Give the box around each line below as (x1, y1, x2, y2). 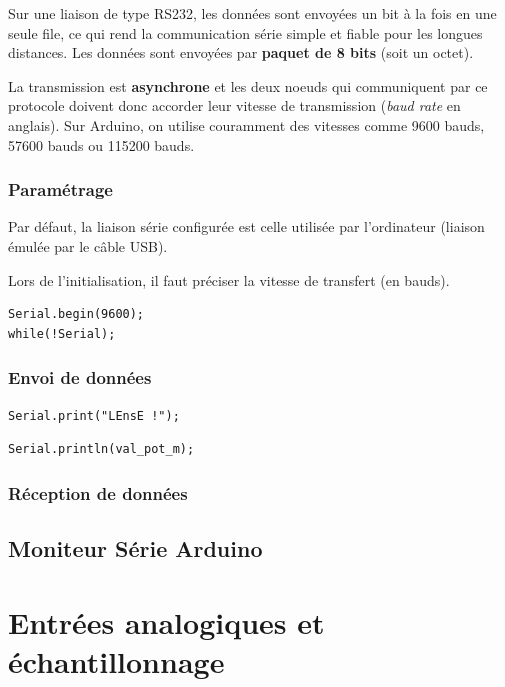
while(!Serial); (8, 326, 116, 341)
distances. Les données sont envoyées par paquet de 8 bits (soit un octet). (8, 42, 474, 63)
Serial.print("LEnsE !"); (8, 408, 180, 423)
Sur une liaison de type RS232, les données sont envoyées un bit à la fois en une (8, 3, 497, 23)
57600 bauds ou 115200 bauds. (8, 134, 195, 155)
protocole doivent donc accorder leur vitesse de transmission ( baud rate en (8, 95, 461, 116)
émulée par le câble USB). (8, 235, 168, 256)
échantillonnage (8, 640, 225, 681)
